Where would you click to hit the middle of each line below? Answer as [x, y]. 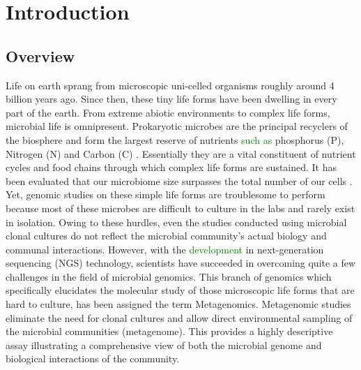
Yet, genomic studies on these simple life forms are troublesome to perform [166, 194]
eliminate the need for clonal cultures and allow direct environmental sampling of [179, 317]
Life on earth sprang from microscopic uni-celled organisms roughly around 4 [170, 85]
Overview [40, 55]
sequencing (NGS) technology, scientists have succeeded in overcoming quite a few [181, 263]
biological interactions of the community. [93, 358]
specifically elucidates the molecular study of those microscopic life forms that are [180, 290]
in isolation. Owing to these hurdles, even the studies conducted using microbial [176, 222]
